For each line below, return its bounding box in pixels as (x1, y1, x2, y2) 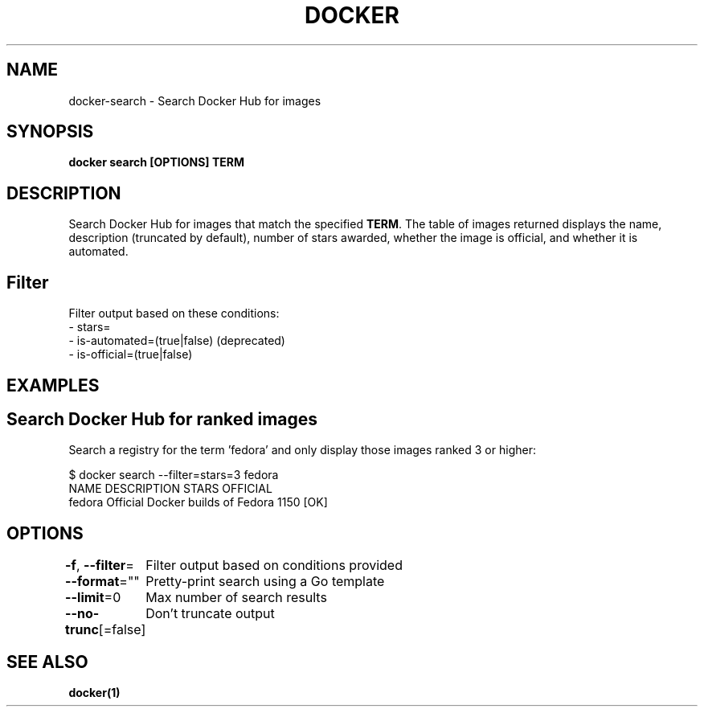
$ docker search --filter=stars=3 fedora (68, 468, 279, 482)
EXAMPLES (6, 375, 100, 395)
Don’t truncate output (145, 605, 275, 622)
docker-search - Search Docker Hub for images (68, 93, 321, 108)
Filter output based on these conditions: (68, 306, 280, 321)
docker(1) (68, 686, 121, 700)
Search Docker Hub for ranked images (6, 408, 318, 429)
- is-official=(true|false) (68, 347, 193, 362)
